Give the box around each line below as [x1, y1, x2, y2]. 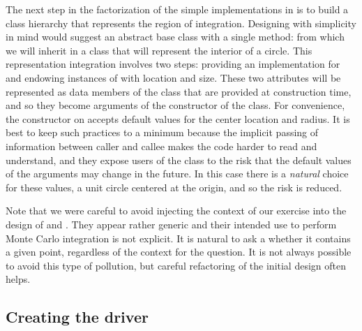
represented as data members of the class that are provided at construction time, [6, 84, 352, 98]
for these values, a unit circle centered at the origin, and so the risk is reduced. [6, 179, 342, 194]
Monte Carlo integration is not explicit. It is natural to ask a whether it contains [6, 230, 351, 245]
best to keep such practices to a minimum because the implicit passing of [6, 125, 319, 140]
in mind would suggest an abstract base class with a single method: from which [6, 29, 345, 44]
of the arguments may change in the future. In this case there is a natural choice [6, 166, 349, 181]
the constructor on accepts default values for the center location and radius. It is [6, 111, 350, 126]
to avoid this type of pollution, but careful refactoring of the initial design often [6, 258, 347, 272]
